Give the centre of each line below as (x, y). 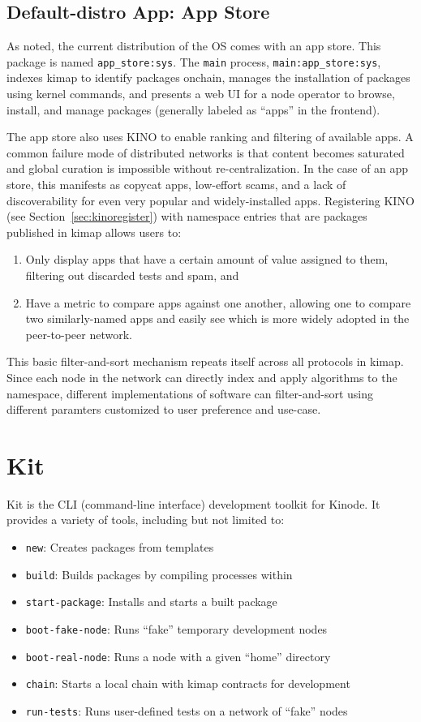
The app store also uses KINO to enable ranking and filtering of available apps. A (210, 137)
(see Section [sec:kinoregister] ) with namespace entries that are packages (187, 216)
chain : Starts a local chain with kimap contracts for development (188, 683)
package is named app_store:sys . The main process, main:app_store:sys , (194, 61)
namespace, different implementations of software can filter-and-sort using (190, 393)
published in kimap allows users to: (94, 232)
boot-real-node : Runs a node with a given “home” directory (178, 656)
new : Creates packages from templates (120, 547)
